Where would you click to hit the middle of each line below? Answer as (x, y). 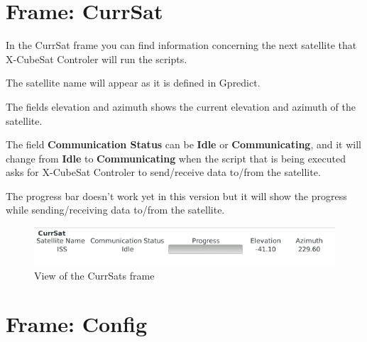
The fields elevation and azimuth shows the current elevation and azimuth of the (181, 106)
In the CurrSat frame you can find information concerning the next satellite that (181, 45)
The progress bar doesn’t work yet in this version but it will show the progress (176, 195)
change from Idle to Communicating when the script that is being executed (176, 158)
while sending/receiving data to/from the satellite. (115, 210)
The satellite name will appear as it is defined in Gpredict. (133, 83)
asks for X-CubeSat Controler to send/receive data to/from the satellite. (163, 172)
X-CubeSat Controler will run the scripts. (97, 59)
